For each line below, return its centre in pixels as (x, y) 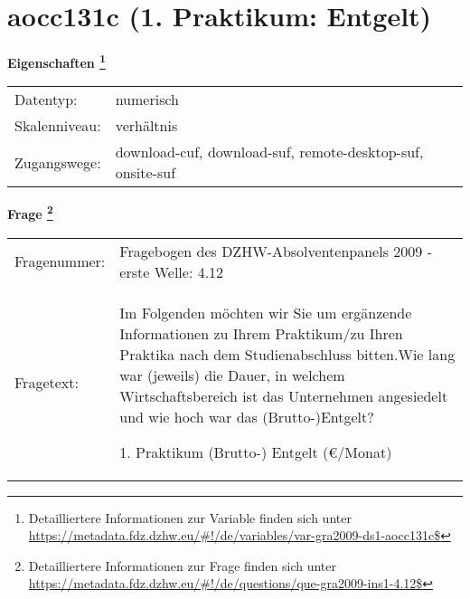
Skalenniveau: (58, 126)
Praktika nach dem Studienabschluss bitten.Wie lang (287, 354)
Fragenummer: (60, 261)
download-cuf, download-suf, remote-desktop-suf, (269, 152)
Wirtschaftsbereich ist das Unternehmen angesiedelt (284, 395)
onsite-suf (146, 173)
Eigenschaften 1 (56, 61)
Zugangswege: (58, 162)
